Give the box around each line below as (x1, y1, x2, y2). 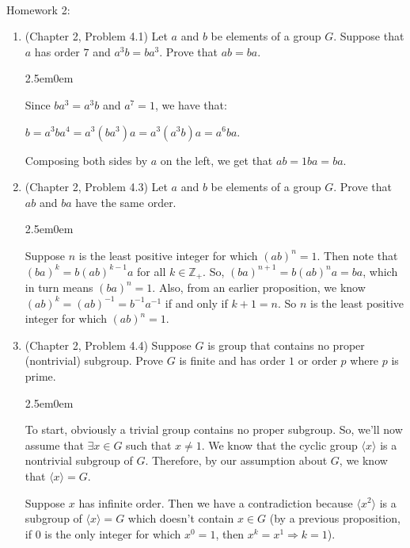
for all (137, 263, 166, 279)
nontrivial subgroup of (25, 452, 133, 469)
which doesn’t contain (127, 510, 234, 527)
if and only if (165, 294, 228, 311)
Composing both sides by (25, 151, 148, 168)
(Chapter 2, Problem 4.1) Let (25, 28, 168, 44)
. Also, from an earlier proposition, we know (152, 278, 366, 295)
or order (298, 352, 337, 369)
